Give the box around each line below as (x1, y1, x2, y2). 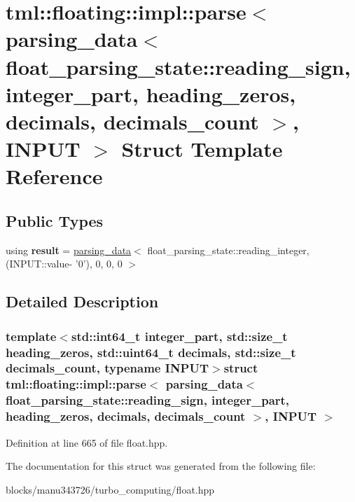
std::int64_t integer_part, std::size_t (71, 327, 288, 344)
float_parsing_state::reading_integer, (147, 242, 309, 257)
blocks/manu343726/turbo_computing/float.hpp (6, 482, 215, 496)
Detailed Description (6, 291, 159, 312)
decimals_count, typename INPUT (6, 359, 209, 377)
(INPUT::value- (6, 256, 73, 271)
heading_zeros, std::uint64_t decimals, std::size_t (6, 343, 296, 361)
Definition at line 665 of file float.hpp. (6, 435, 168, 449)
